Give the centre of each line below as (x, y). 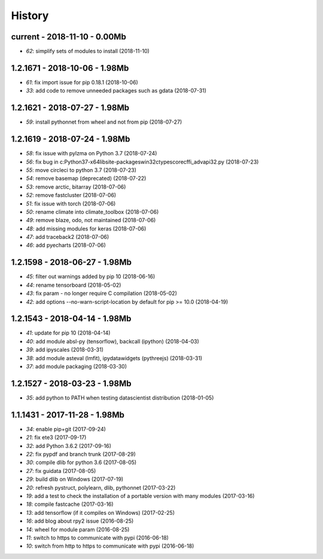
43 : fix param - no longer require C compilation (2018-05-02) (102, 293)
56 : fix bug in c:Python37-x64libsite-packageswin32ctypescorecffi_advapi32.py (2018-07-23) (142, 162)
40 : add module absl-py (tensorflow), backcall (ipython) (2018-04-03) (113, 341)
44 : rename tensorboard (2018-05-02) (74, 285)
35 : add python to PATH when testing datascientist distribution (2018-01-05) (120, 398)
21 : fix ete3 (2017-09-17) (56, 437)
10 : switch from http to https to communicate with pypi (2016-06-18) (110, 546)
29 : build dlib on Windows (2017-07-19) (75, 479)
